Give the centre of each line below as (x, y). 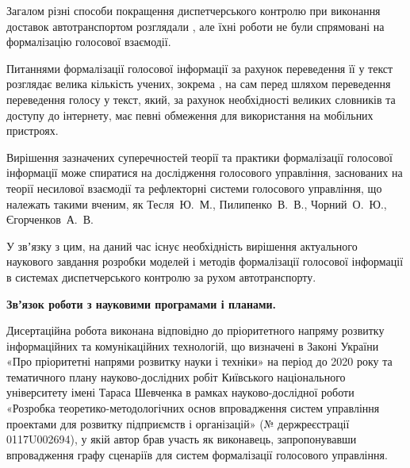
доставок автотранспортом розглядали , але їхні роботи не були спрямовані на (195, 26)
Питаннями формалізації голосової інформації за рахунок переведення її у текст (200, 68)
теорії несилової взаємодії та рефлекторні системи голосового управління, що (194, 188)
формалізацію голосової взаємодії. (89, 42)
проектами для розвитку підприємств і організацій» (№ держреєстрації (178, 423)
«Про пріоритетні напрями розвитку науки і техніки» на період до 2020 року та (199, 361)
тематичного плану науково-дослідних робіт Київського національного (176, 376)
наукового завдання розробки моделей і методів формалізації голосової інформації (205, 261)
